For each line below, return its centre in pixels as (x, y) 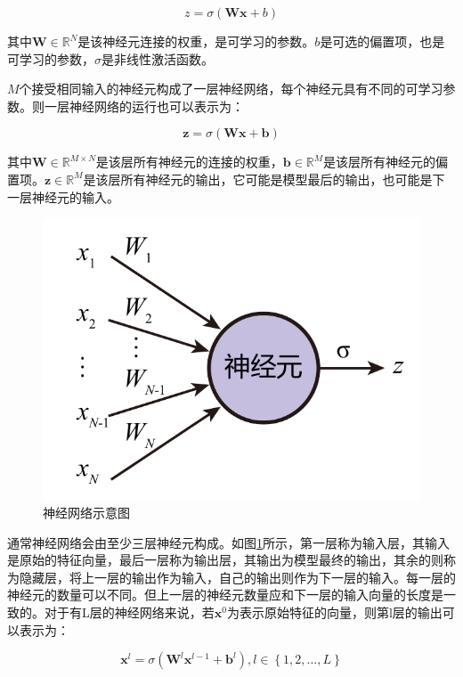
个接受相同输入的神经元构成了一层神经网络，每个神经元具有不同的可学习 (231, 89)
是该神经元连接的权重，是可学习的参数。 (196, 41)
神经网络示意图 (86, 513)
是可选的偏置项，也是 (382, 41)
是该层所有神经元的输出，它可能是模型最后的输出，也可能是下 (264, 179)
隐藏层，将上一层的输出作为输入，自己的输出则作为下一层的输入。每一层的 (237, 577)
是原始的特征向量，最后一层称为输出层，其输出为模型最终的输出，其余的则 (225, 560)
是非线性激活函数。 (158, 58)
